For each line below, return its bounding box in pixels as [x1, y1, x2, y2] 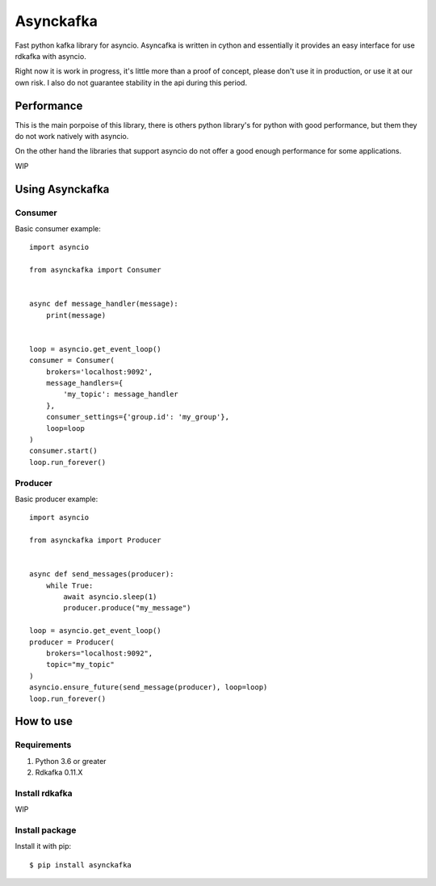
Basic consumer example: [15, 223, 101, 234]
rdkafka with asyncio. [15, 51, 86, 61]
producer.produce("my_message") [63, 603, 191, 613]
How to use [15, 715, 73, 728]
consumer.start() [29, 446, 98, 456]
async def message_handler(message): [29, 299, 179, 309]
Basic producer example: [15, 494, 99, 504]
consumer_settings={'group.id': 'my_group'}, [45, 412, 230, 422]
